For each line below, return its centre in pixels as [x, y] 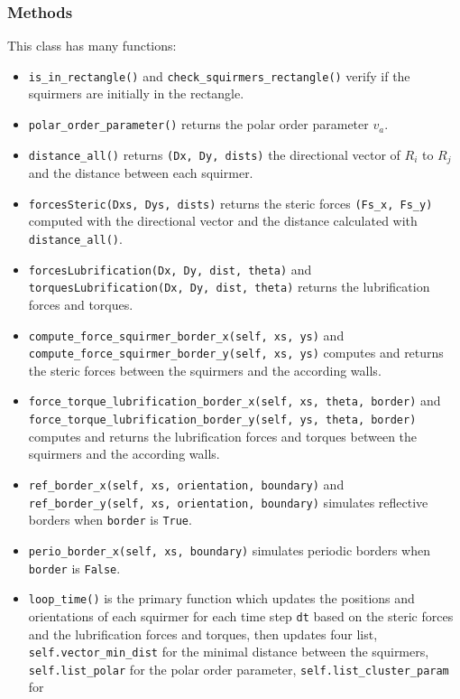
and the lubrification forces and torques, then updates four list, [203, 634]
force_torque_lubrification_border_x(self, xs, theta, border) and [235, 401]
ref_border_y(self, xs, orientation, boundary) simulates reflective [228, 502]
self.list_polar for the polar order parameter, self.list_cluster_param [239, 669]
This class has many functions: [92, 46]
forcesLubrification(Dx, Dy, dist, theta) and [170, 269]
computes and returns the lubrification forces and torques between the [223, 436]
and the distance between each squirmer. [141, 173]
